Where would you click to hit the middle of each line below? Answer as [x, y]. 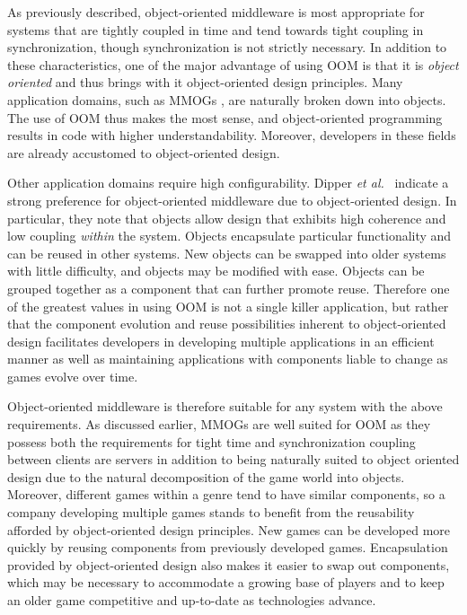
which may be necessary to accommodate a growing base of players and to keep [226, 582]
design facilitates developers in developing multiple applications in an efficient [221, 341]
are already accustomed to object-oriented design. [144, 152]
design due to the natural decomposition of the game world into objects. [206, 476]
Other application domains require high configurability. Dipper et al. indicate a [228, 183]
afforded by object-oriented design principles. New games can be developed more [229, 529]
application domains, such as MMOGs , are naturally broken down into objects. [227, 99]
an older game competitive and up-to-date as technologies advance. [192, 600]
